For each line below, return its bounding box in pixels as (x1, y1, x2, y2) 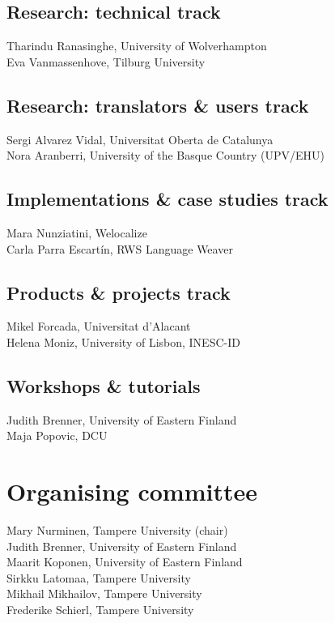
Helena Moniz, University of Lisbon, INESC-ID (6, 333, 240, 350)
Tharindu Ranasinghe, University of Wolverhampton (6, 37, 267, 54)
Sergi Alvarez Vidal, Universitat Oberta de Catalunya (6, 130, 274, 147)
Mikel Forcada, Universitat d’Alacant (6, 318, 191, 335)
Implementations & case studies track (6, 186, 329, 211)
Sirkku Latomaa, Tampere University (6, 569, 191, 586)
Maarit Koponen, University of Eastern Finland (6, 553, 243, 570)
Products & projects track (6, 279, 231, 305)
